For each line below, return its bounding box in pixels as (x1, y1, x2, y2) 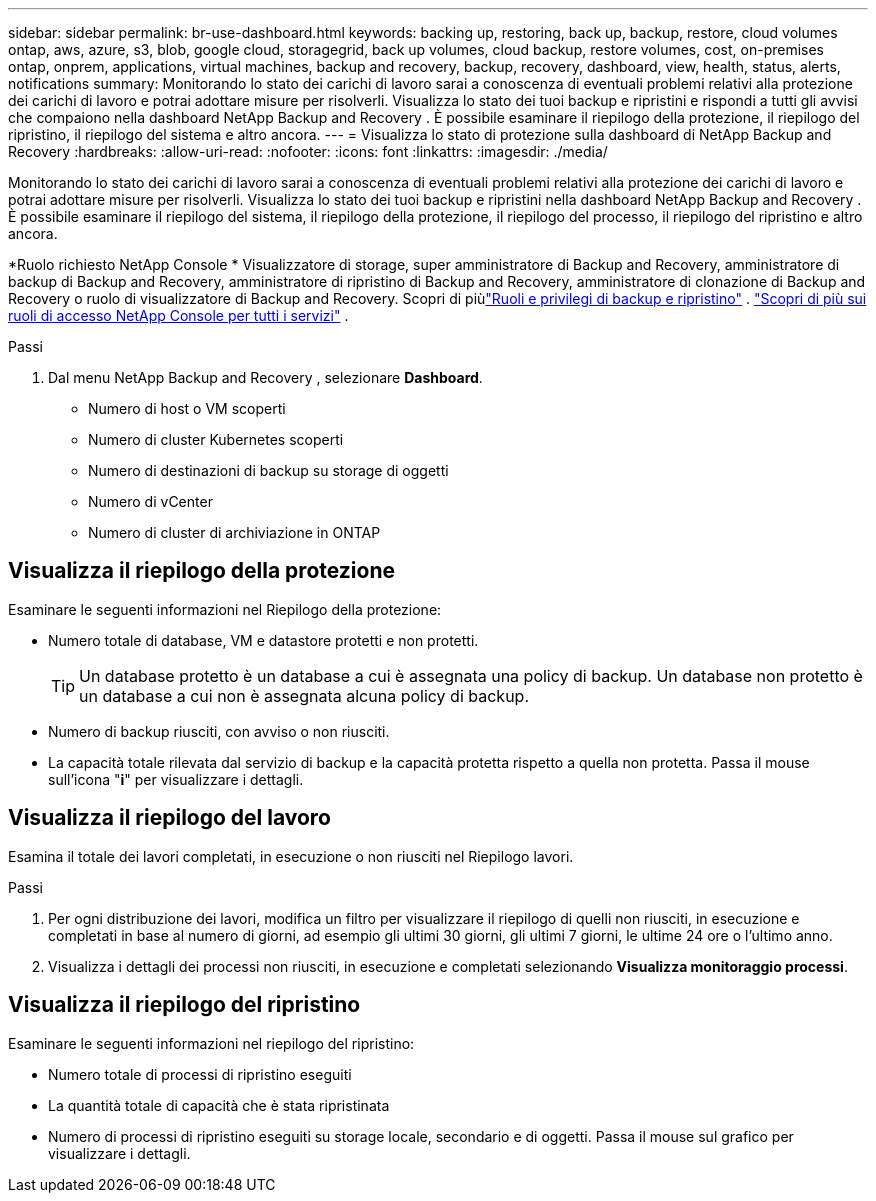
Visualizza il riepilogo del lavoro (8, 805, 331, 831)
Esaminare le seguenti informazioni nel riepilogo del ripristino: (8, 1034, 415, 1052)
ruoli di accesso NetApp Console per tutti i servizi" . (8, 307, 349, 324)
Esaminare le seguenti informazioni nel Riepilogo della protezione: (8, 600, 442, 618)
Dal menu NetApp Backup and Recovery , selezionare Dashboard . (48, 369, 483, 386)
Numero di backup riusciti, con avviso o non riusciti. (48, 722, 390, 740)
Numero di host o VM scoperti (88, 400, 286, 417)
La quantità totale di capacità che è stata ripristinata (48, 1096, 390, 1114)
